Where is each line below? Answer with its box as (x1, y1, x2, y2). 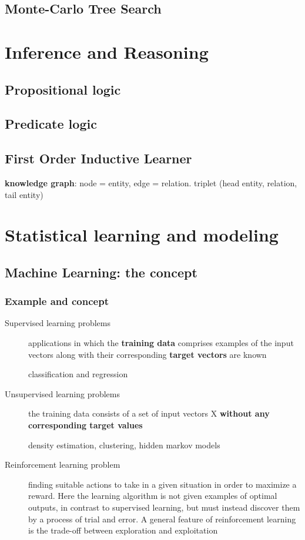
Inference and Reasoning (5, 39, 209, 63)
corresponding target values (28, 419, 143, 431)
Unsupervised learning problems (5, 387, 120, 400)
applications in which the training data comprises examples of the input (28, 337, 294, 349)
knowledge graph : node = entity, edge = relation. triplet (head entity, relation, (5, 176, 297, 189)
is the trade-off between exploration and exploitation (28, 524, 218, 536)
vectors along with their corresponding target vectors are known (28, 348, 267, 360)
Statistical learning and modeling (5, 223, 279, 247)
